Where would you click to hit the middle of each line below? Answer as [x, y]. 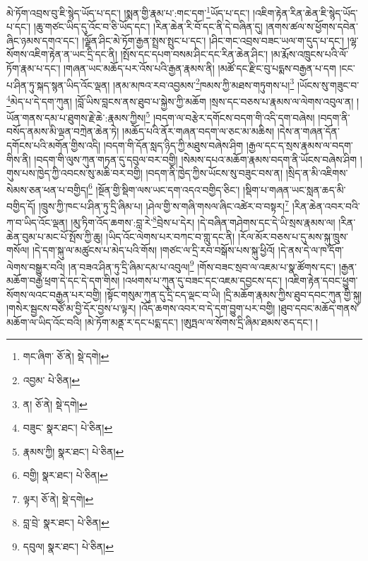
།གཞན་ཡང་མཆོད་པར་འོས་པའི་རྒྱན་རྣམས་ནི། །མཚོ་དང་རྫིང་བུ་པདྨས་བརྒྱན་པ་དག [200, 68]
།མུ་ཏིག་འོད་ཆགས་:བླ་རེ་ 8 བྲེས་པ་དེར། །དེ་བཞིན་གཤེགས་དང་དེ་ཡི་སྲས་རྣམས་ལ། [203, 221]
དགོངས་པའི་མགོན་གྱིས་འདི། [53, 145]
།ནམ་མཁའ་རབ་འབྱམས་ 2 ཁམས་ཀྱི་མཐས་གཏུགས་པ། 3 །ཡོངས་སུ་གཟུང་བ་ [236, 83]
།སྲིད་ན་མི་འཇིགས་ [317, 173]
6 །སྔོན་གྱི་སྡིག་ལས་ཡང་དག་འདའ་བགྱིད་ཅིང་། [164, 188]
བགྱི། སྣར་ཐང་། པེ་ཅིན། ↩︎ [65, 475]
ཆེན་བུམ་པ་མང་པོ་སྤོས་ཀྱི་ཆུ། [55, 236]
